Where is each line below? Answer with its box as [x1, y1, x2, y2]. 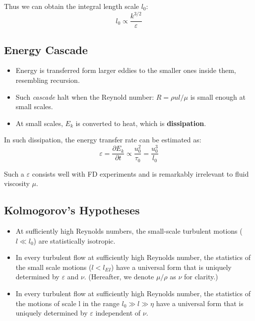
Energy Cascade [4, 42, 88, 57]
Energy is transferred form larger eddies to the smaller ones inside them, [15, 65, 236, 75]
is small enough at [190, 91, 246, 102]
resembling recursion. [15, 74, 80, 85]
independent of [95, 308, 141, 318]
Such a [4, 168, 24, 179]
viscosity [4, 178, 30, 189]
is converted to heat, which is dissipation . [75, 118, 206, 128]
